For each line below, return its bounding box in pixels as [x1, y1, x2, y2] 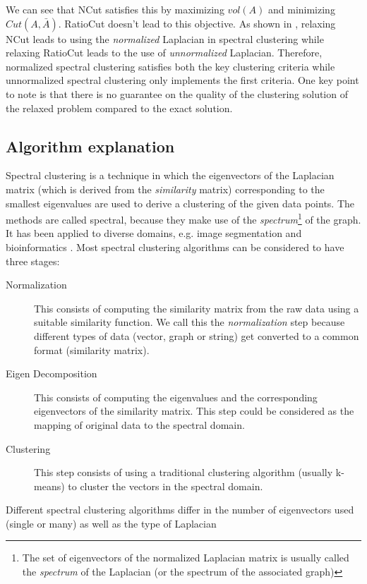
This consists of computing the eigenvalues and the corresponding [34, 389, 318, 404]
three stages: [6, 253, 60, 268]
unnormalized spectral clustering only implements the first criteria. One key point [6, 73, 359, 87]
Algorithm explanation [6, 135, 175, 157]
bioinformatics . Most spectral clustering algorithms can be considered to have [6, 239, 344, 254]
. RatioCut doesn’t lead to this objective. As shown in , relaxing [58, 16, 336, 30]
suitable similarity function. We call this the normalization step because [34, 315, 345, 329]
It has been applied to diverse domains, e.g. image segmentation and [6, 226, 302, 241]
